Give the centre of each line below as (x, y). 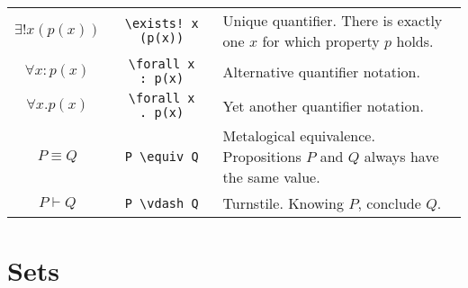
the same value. (271, 177)
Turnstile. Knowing (283, 203)
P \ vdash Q (162, 203)
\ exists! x (162, 23)
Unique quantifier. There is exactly (333, 20)
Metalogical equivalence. (299, 135)
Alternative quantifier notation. (321, 71)
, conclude (389, 203)
